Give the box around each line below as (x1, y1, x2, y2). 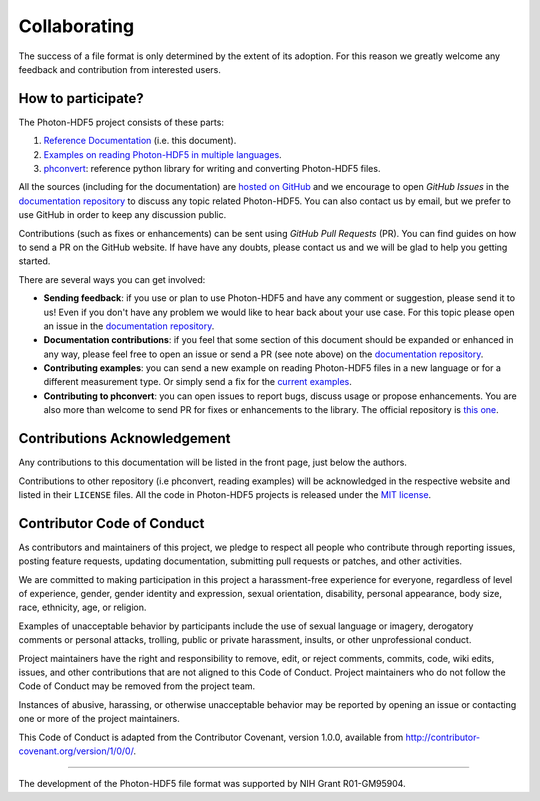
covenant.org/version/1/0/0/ (18, 745, 134, 757)
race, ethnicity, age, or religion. (18, 601, 147, 614)
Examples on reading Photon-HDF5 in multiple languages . (43, 148, 282, 160)
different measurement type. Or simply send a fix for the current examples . (43, 376, 352, 388)
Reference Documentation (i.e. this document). (43, 135, 237, 147)
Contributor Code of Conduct (18, 515, 205, 532)
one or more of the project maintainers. (18, 713, 180, 725)
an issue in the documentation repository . (43, 320, 215, 332)
